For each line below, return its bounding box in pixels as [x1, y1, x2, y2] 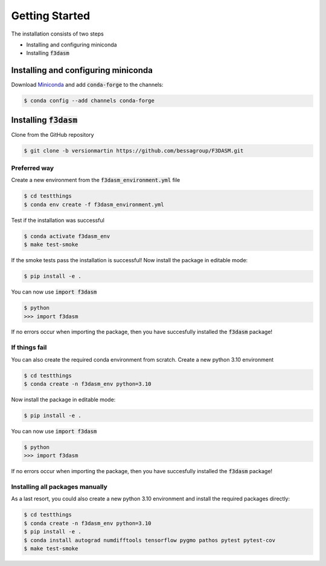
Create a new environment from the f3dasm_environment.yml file [11, 177, 181, 184]
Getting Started [11, 9, 91, 22]
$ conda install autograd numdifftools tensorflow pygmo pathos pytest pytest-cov [24, 536, 276, 544]
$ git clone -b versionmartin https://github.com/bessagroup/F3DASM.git [24, 147, 244, 154]
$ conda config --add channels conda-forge [24, 97, 155, 104]
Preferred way [11, 164, 54, 172]
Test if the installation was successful [11, 216, 105, 224]
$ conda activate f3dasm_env [24, 233, 110, 239]
